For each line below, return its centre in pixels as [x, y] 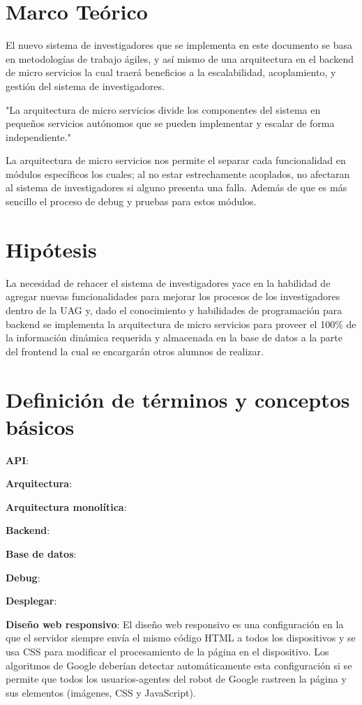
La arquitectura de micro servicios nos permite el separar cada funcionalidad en [176, 160]
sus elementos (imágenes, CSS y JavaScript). [101, 692]
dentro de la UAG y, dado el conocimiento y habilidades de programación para [174, 310]
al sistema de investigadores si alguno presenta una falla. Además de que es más [176, 187]
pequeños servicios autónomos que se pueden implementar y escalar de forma [170, 123]
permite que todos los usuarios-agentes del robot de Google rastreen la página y [176, 679]
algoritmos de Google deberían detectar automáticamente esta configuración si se [179, 665]
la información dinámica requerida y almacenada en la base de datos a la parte [174, 337]
